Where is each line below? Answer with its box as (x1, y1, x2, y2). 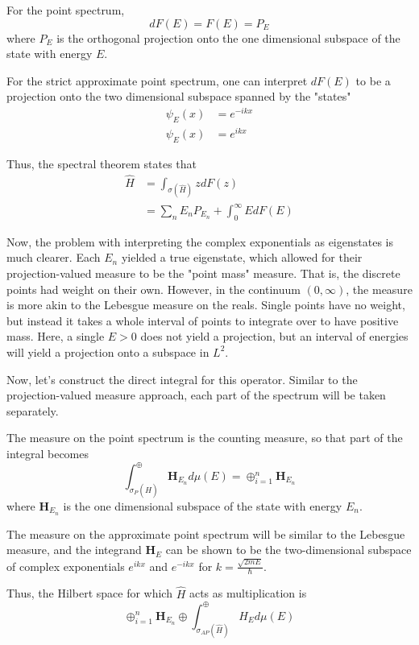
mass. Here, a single (6, 328, 105, 345)
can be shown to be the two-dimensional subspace (165, 541, 412, 558)
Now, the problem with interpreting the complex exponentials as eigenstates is (6, 233, 393, 250)
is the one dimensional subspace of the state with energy (63, 497, 342, 514)
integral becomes (6, 444, 89, 461)
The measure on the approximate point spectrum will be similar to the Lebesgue (6, 525, 405, 542)
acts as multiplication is (189, 585, 307, 602)
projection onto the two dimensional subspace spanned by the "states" (6, 88, 351, 105)
